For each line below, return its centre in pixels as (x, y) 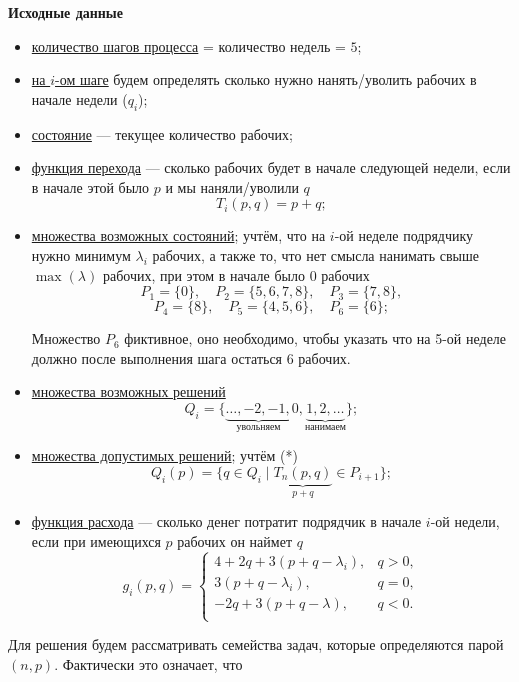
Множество (66, 338)
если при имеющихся (96, 540)
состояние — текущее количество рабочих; (162, 133)
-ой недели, (465, 521)
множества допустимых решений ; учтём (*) (164, 455)
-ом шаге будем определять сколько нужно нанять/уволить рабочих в (266, 79)
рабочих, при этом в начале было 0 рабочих (236, 274)
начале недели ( (79, 98)
